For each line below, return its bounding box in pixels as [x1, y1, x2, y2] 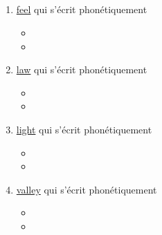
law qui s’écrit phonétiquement [16, 62, 147, 77]
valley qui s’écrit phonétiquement [16, 182, 157, 196]
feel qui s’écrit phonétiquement [16, 2, 147, 17]
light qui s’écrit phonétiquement [16, 122, 152, 136]
